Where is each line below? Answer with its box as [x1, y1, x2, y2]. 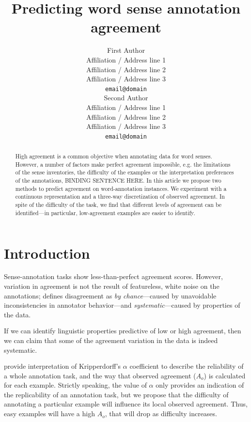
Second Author [104, 93, 148, 103]
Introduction [4, 243, 90, 263]
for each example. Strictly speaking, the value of [4, 380, 147, 390]
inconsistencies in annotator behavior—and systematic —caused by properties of [4, 300, 240, 310]
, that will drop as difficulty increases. [105, 408, 217, 419]
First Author [107, 45, 145, 55]
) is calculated [204, 370, 246, 380]
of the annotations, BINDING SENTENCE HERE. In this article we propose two [15, 176, 221, 185]
